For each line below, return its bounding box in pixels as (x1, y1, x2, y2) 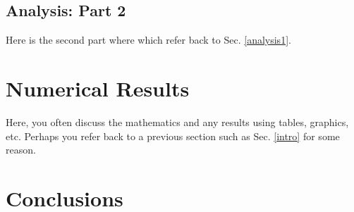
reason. (6, 142, 36, 157)
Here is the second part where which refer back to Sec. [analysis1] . (6, 32, 291, 47)
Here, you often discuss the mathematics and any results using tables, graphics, (6, 114, 349, 129)
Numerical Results (6, 73, 190, 102)
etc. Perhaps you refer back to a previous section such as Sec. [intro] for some (6, 128, 340, 143)
